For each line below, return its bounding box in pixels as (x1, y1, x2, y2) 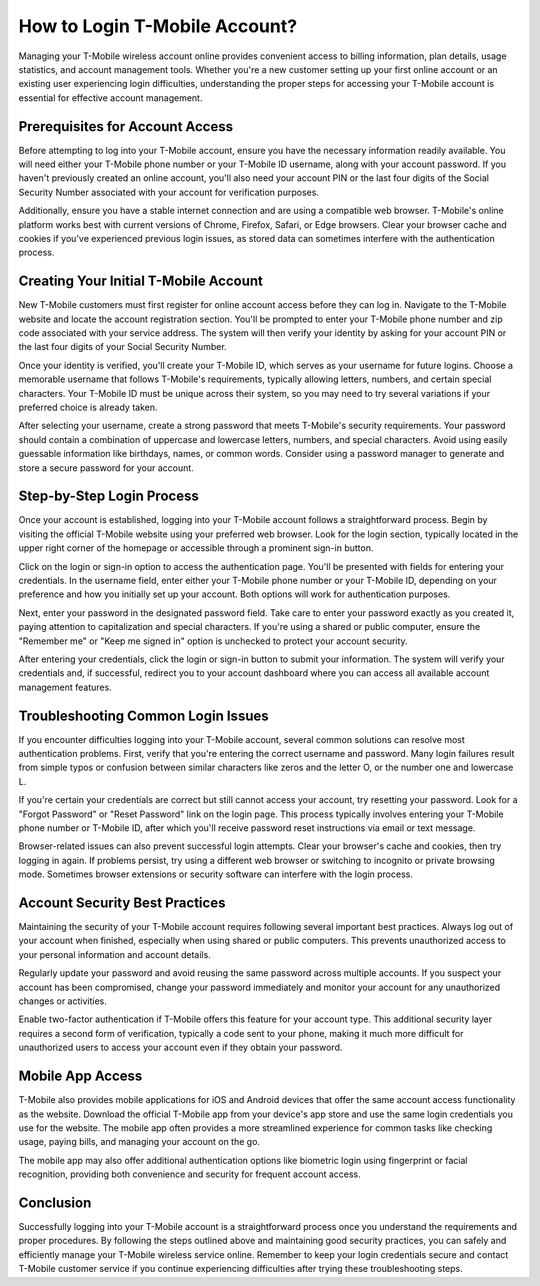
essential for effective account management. (18, 91, 203, 104)
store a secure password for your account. (18, 461, 194, 474)
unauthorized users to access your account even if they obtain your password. (18, 1041, 343, 1054)
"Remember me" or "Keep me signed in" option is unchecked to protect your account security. (18, 635, 409, 647)
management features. (18, 681, 112, 693)
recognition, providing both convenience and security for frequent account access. (18, 1168, 362, 1180)
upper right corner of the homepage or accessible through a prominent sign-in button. (18, 542, 374, 554)
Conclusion (18, 1194, 92, 1211)
